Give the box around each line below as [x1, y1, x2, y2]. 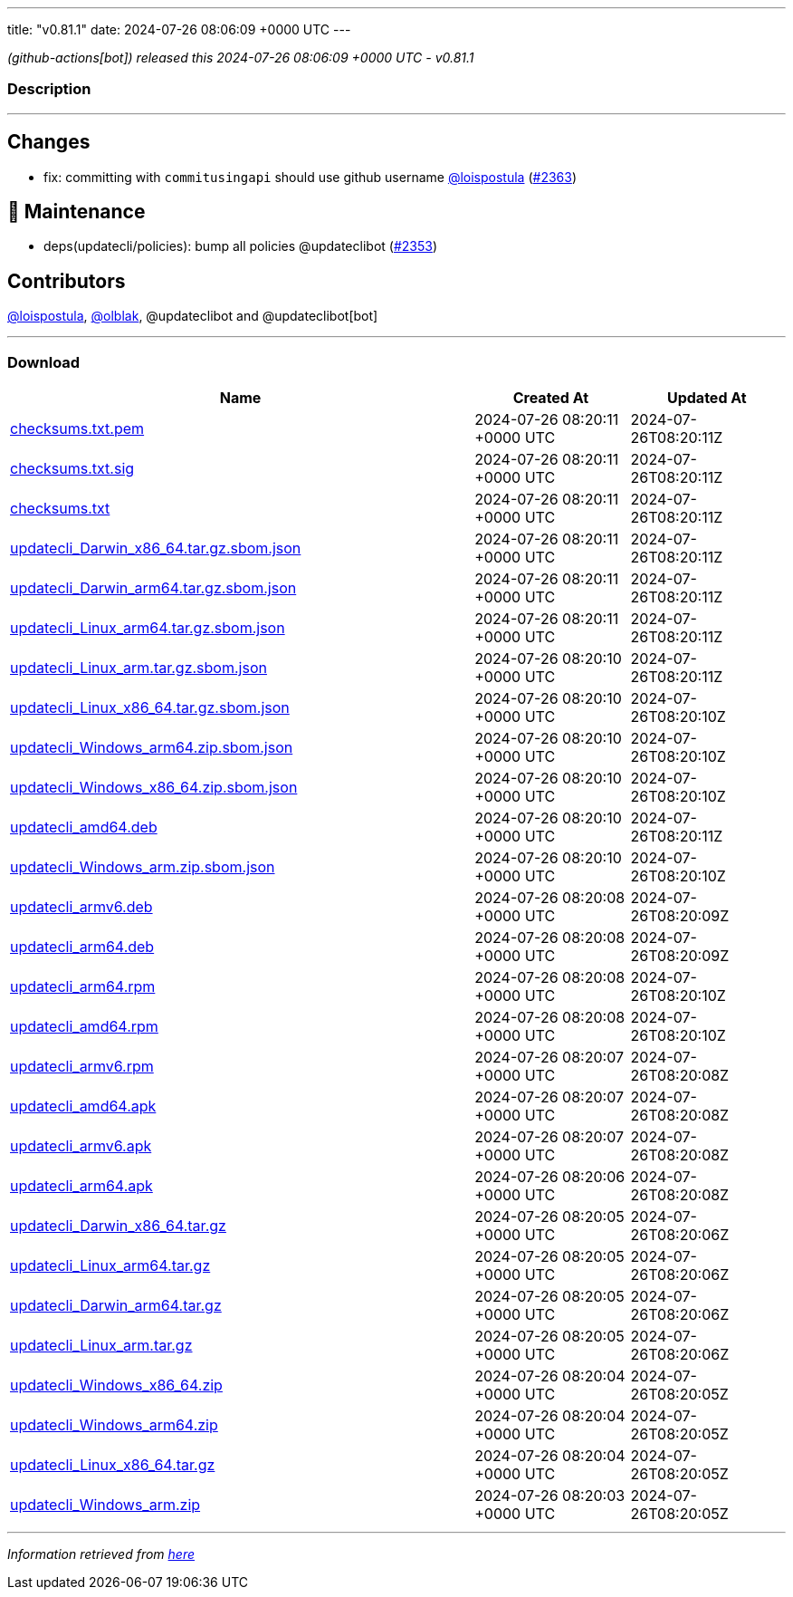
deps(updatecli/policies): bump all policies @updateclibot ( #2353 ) [43, 238, 438, 255]
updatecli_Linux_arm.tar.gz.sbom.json [10, 659, 267, 678]
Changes [7, 130, 91, 154]
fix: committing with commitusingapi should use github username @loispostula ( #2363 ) [43, 168, 578, 185]
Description [7, 80, 91, 99]
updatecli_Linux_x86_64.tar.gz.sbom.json [10, 698, 290, 717]
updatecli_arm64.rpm [10, 977, 156, 996]
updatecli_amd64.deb [10, 818, 158, 837]
